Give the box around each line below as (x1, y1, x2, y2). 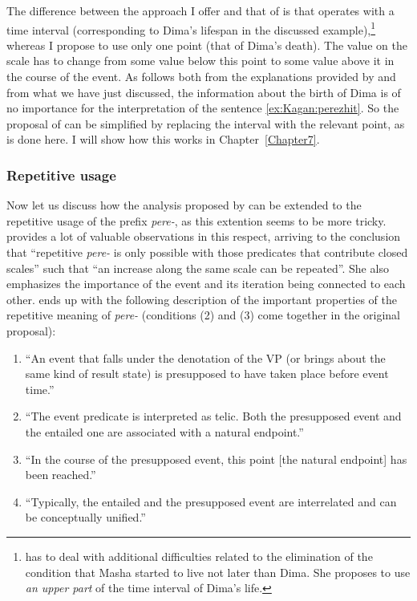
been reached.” (25, 466, 96, 483)
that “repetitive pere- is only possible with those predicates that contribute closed (6, 244, 408, 260)
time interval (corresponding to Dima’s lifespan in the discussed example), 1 (6, 18, 376, 38)
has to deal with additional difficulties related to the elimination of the (25, 547, 373, 564)
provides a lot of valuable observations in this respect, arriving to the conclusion (6, 228, 401, 245)
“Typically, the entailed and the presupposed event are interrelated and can (25, 493, 397, 510)
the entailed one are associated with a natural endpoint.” (25, 423, 304, 440)
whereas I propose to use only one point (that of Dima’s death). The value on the (6, 36, 407, 53)
